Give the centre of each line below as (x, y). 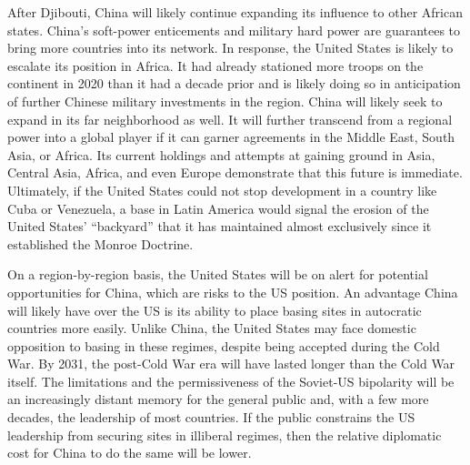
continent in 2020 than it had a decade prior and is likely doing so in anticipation (234, 83)
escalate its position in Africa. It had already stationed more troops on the (215, 65)
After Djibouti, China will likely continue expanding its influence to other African (235, 12)
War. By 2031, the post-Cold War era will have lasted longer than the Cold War (231, 364)
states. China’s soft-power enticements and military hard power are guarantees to (234, 30)
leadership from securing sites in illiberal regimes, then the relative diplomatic (225, 435)
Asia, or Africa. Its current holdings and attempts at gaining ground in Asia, (221, 154)
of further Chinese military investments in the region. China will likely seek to (225, 101)
